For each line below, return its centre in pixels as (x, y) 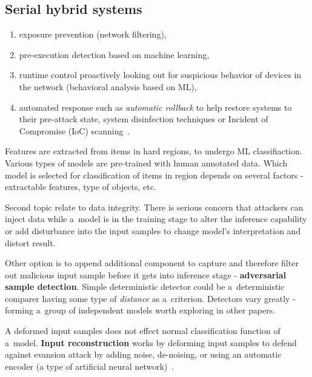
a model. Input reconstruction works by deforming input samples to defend (151, 342)
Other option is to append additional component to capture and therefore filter (152, 263)
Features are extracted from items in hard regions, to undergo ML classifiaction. (154, 151)
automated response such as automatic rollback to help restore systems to (155, 107)
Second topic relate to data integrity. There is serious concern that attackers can (154, 207)
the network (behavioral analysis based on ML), (108, 86)
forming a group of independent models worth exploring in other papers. (140, 310)
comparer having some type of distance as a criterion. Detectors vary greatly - (150, 298)
